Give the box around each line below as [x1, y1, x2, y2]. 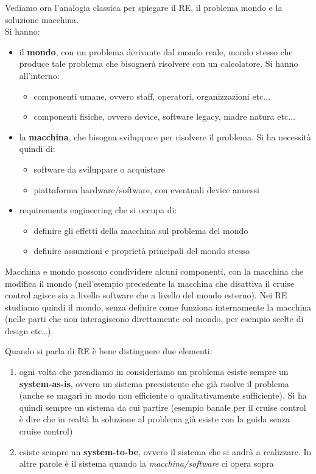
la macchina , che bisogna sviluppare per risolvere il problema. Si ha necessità [19, 130, 312, 143]
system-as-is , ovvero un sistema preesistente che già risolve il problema [19, 377, 289, 390]
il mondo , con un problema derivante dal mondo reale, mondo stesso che [19, 45, 293, 58]
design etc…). [5, 324, 54, 337]
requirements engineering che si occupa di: [19, 204, 177, 216]
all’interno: [19, 69, 60, 81]
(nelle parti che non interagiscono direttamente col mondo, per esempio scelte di [5, 312, 304, 325]
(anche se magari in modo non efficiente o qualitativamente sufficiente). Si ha [19, 389, 307, 402]
